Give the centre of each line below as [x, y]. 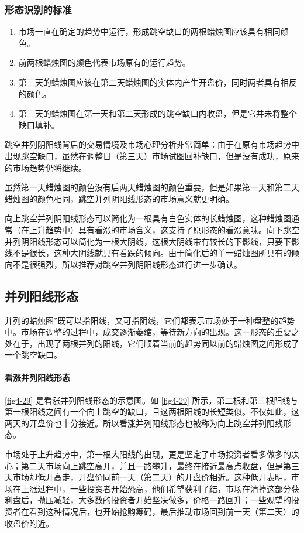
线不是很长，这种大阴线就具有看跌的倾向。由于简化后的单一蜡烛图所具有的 [148, 253]
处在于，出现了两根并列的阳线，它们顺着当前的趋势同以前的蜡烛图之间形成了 [152, 343]
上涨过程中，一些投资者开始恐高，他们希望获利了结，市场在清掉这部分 [156, 488]
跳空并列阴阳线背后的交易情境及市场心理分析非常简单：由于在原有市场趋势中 [152, 144]
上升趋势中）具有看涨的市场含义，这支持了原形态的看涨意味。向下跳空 [164, 229]
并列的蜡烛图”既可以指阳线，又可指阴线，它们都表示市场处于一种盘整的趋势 [150, 320]
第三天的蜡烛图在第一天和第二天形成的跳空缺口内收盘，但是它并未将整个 [158, 113]
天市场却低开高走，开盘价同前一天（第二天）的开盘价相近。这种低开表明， [148, 477]
